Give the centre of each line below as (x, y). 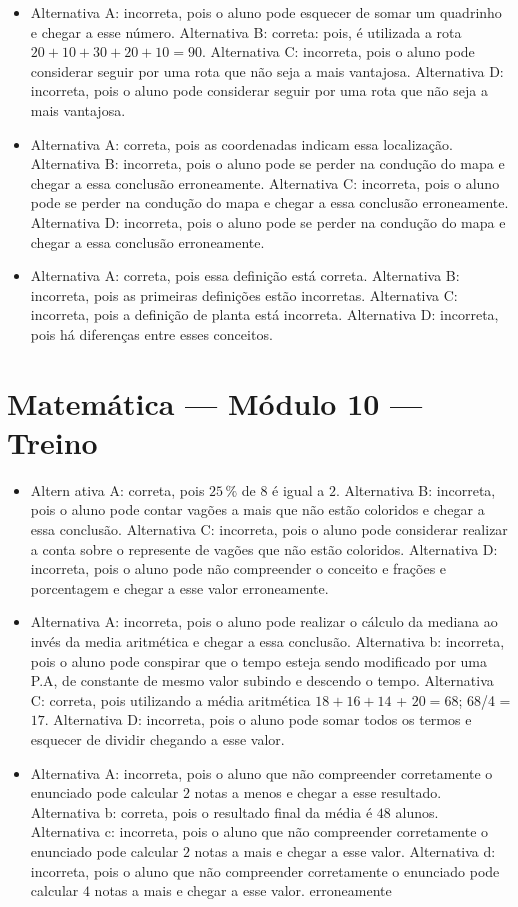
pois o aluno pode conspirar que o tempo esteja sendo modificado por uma (259, 660)
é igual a (298, 489)
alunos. (417, 811)
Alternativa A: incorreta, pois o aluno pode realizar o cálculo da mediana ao (264, 621)
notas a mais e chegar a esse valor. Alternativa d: (345, 850)
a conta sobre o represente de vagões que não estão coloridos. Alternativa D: (264, 548)
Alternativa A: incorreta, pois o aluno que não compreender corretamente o (261, 772)
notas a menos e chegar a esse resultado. (318, 792)
